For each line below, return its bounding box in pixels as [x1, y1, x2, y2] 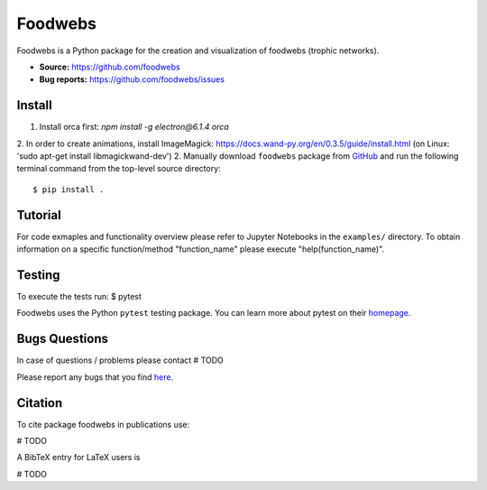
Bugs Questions [16, 331, 108, 347]
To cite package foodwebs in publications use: [16, 419, 190, 430]
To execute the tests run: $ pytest [16, 291, 142, 301]
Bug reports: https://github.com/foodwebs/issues [39, 74, 225, 85]
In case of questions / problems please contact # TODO [16, 355, 225, 365]
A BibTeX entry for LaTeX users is [16, 452, 141, 463]
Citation [16, 395, 63, 411]
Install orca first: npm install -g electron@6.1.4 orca [39, 122, 229, 133]
